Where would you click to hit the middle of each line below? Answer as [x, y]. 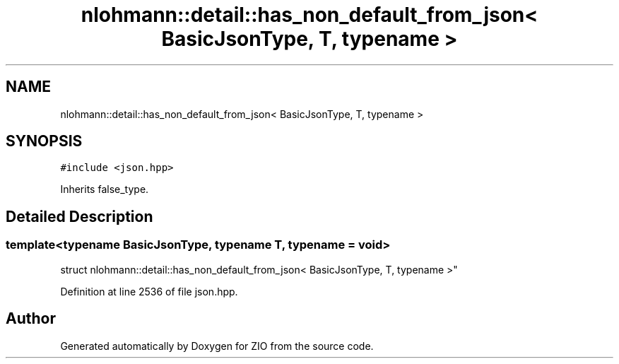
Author [31, 319]
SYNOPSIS [44, 141]
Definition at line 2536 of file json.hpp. [149, 291]
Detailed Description [79, 216]
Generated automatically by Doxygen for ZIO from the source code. [217, 346]
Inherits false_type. [105, 189]
